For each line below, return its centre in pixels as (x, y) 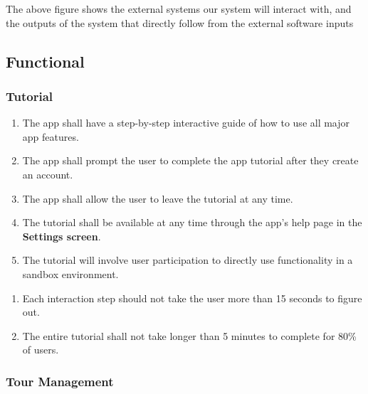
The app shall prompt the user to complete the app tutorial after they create (190, 160)
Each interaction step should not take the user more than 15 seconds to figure (192, 298)
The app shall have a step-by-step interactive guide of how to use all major (186, 123)
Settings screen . (62, 236)
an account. (48, 174)
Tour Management (60, 381)
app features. (51, 136)
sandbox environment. (70, 273)
